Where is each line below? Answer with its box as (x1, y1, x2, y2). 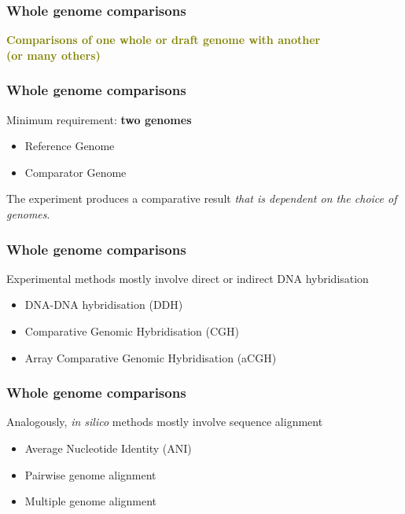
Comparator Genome (24, 163, 127, 180)
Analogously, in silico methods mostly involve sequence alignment (6, 413, 323, 430)
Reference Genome (24, 138, 115, 154)
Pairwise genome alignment (24, 466, 156, 483)
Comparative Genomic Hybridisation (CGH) (24, 323, 239, 339)
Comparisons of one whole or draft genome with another (6, 31, 321, 48)
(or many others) (6, 46, 101, 63)
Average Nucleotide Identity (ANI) (24, 440, 192, 456)
